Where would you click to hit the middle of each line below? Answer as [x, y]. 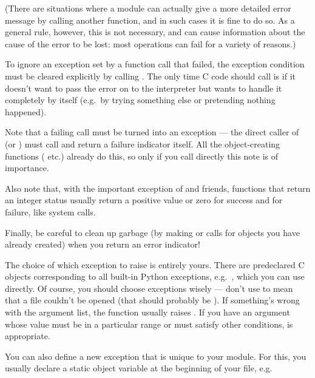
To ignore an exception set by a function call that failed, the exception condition [155, 64]
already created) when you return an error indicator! [103, 244]
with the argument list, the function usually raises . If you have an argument [147, 312]
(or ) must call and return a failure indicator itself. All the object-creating [143, 143]
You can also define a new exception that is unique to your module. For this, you [156, 356]
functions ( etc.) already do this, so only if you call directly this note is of [142, 156]
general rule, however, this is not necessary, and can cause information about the [155, 32]
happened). [26, 111]
